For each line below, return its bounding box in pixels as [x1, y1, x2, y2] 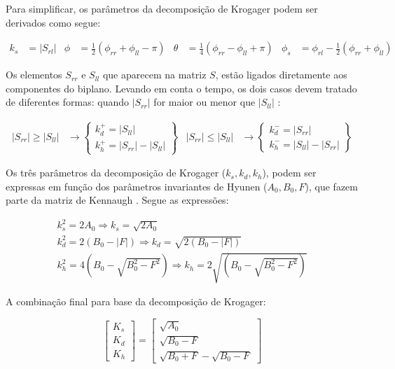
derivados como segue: [6, 15, 101, 29]
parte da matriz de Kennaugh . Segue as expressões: [6, 193, 229, 207]
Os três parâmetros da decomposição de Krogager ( [6, 165, 226, 180]
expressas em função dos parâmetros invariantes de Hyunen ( [6, 179, 268, 193]
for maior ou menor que [153, 95, 256, 109]
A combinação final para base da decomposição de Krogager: [6, 294, 266, 309]
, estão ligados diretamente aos [215, 67, 347, 82]
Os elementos [6, 67, 62, 82]
